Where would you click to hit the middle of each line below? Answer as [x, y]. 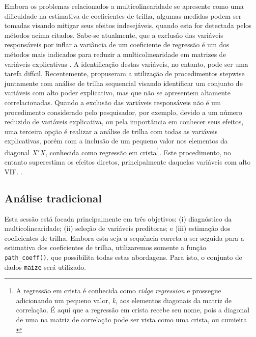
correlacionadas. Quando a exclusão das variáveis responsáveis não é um [113, 102]
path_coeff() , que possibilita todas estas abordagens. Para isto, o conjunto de [123, 257]
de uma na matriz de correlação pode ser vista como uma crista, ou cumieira [131, 320]
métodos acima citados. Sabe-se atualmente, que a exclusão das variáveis [114, 35]
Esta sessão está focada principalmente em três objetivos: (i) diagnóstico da [118, 218]
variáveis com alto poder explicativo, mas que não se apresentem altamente [118, 93]
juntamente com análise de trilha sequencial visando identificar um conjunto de [124, 83]
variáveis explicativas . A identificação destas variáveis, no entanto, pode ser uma [126, 64]
